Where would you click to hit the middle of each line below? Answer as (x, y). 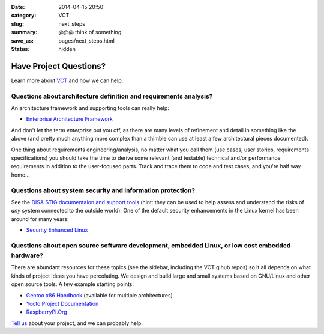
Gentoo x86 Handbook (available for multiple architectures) (100, 295)
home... (20, 175)
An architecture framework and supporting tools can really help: (90, 108)
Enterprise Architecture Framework (70, 119)
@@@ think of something (90, 32)
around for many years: (40, 219)
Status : (20, 49)
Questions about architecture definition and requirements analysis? (112, 96)
